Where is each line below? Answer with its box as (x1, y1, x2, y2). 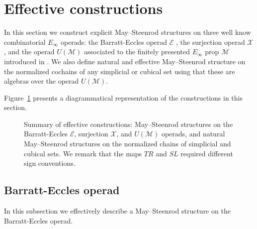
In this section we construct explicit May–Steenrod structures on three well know (4, 27, 251, 37)
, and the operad (4, 46, 55, 57)
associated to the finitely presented (84, 46, 190, 57)
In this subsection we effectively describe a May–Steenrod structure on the (4, 206, 231, 216)
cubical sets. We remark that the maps (24, 148, 142, 158)
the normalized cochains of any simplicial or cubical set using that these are (4, 66, 235, 76)
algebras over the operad (4, 76, 79, 86)
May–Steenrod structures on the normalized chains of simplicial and (24, 138, 231, 149)
